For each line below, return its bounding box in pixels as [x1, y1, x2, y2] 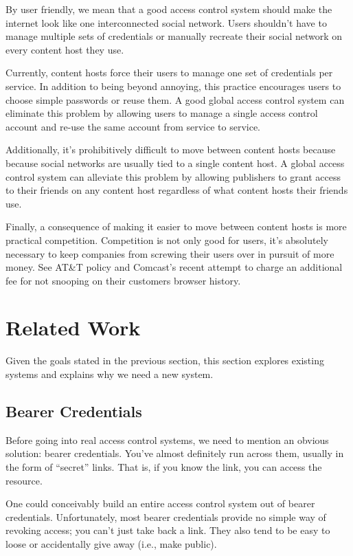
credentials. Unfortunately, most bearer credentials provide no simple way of [5, 509, 326, 524]
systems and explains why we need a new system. [5, 367, 214, 381]
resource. [5, 473, 43, 487]
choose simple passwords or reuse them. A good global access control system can [5, 92, 345, 107]
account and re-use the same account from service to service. [5, 119, 260, 133]
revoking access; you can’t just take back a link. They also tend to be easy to [5, 523, 330, 537]
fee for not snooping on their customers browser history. [5, 273, 241, 287]
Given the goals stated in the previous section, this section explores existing [5, 353, 324, 368]
